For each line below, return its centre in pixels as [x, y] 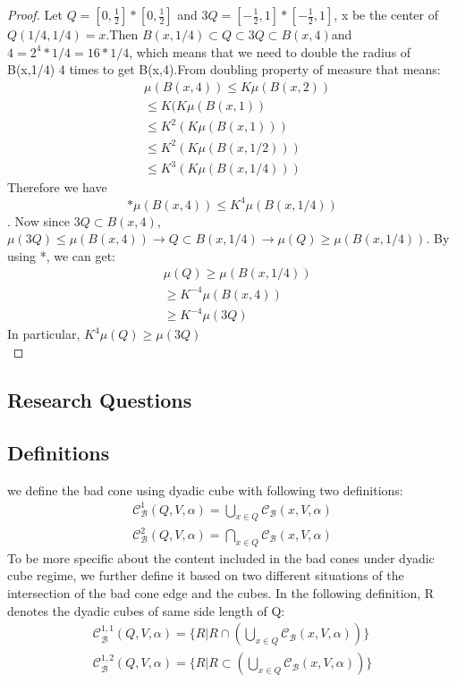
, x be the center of [386, 14]
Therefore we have [57, 187]
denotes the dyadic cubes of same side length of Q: [146, 610]
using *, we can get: [62, 255]
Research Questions [100, 399]
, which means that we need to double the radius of [270, 51]
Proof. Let [35, 14]
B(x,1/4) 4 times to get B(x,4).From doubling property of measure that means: [224, 69]
